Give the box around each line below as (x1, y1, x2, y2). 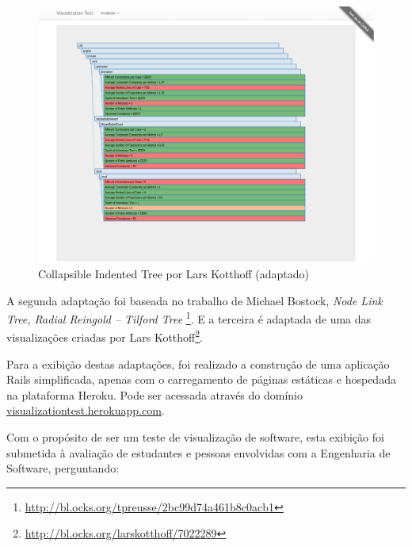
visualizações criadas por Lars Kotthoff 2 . (6, 327, 203, 346)
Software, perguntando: (6, 460, 120, 476)
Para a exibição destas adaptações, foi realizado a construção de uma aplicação (6, 355, 390, 372)
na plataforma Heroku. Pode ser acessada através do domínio (6, 386, 303, 403)
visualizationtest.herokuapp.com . (6, 402, 165, 419)
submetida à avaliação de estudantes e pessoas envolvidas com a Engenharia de (6, 444, 391, 461)
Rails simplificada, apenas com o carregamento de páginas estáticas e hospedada (6, 371, 396, 388)
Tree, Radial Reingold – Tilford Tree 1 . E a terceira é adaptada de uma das (6, 308, 372, 327)
